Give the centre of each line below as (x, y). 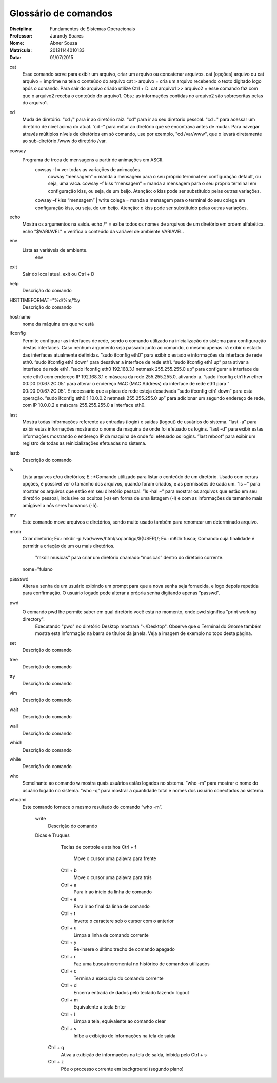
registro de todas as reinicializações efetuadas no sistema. (84, 443)
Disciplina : (21, 29)
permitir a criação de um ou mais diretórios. (68, 546)
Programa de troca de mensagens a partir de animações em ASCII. (93, 160)
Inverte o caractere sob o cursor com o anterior (124, 921)
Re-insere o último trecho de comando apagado (124, 949)
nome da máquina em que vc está (58, 324)
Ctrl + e (69, 899)
